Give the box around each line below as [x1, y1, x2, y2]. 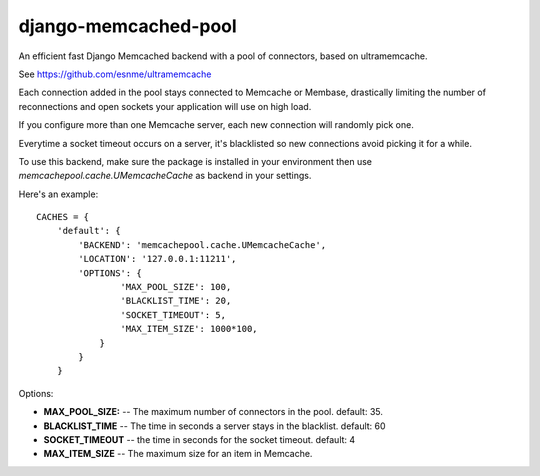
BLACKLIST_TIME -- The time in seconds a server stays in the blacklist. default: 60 [43, 420, 386, 432]
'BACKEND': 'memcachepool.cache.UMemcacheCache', [78, 239, 327, 250]
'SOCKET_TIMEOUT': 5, [120, 309, 227, 320]
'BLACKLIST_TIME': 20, [120, 295, 232, 307]
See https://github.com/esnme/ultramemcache [18, 68, 212, 80]
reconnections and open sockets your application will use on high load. [18, 100, 312, 112]
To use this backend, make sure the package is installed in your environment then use [18, 155, 372, 167]
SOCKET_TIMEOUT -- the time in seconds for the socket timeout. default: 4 [43, 433, 356, 445]
